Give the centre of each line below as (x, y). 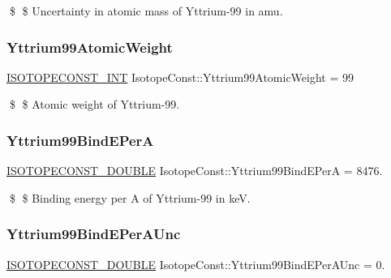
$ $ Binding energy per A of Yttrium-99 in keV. (130, 197)
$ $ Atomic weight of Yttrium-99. (95, 104)
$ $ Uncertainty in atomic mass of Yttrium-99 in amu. (146, 11)
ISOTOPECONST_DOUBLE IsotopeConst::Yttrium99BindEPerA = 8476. (195, 171)
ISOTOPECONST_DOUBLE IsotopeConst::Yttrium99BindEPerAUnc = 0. (196, 264)
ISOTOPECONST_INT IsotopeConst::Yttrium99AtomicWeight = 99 (180, 77)
